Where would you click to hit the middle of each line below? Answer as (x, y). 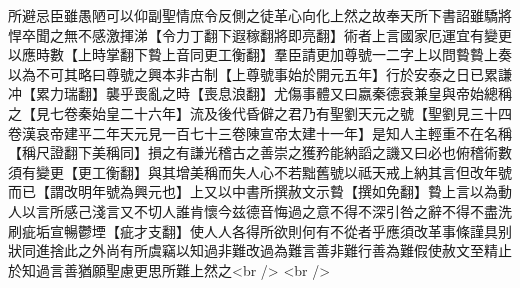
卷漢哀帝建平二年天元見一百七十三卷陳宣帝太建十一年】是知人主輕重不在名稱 (260, 132)
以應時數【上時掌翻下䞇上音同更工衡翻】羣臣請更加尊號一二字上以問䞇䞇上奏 (260, 54)
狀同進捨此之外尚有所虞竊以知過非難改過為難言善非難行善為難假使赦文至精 (253, 250)
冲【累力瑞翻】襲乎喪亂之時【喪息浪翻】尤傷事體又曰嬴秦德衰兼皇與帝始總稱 (260, 93)
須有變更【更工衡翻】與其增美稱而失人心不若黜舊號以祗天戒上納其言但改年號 (260, 171)
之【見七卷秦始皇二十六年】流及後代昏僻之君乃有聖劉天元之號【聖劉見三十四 (260, 112)
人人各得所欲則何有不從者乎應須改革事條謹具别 (357, 230)
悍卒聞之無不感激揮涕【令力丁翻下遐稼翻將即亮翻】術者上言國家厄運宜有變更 (260, 34)
